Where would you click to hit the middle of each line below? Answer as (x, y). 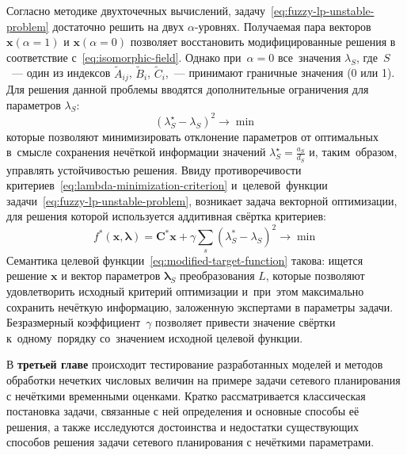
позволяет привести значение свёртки (245, 322)
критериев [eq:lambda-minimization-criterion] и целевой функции (167, 185)
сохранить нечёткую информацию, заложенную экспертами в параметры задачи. (200, 306)
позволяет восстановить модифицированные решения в (263, 42)
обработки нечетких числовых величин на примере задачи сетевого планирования (203, 379)
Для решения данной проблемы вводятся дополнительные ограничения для (188, 89)
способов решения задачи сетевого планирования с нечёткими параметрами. (190, 442)
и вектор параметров (111, 275)
